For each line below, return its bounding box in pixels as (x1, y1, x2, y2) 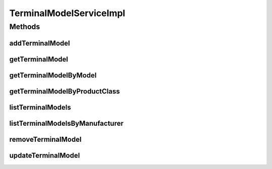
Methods (9, 22, 40, 31)
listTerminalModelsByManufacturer (9, 119, 124, 128)
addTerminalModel (9, 39, 70, 47)
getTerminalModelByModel (9, 71, 97, 79)
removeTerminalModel (9, 135, 82, 143)
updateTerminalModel (9, 151, 80, 159)
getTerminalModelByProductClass (9, 87, 120, 96)
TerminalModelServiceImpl (9, 8, 125, 19)
